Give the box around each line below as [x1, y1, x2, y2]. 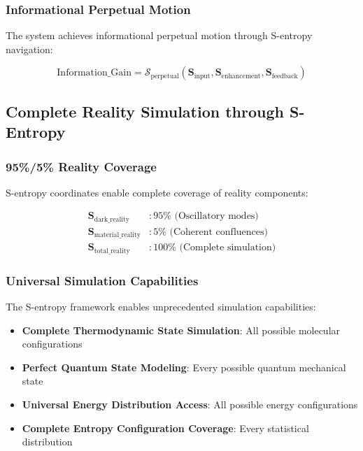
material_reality [94, 231, 141, 239]
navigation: [6, 41, 53, 56]
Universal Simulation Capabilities [6, 271, 199, 289]
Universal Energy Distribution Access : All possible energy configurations [22, 397, 358, 412]
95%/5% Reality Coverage [6, 157, 157, 175]
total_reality [94, 247, 130, 255]
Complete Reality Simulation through [6, 100, 284, 122]
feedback [271, 72, 298, 80]
